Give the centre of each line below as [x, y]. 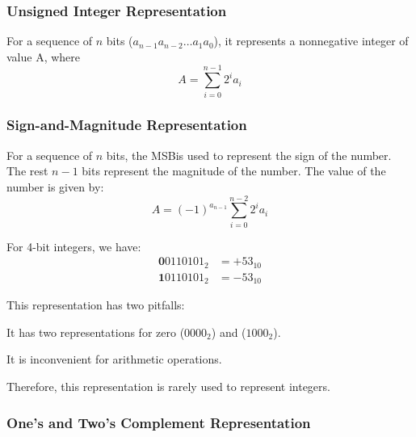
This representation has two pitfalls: [96, 305]
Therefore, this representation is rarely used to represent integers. [168, 386]
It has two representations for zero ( [96, 332]
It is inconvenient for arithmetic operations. [114, 359]
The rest [27, 171]
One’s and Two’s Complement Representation [159, 422]
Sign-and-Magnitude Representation [127, 125]
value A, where [44, 56]
